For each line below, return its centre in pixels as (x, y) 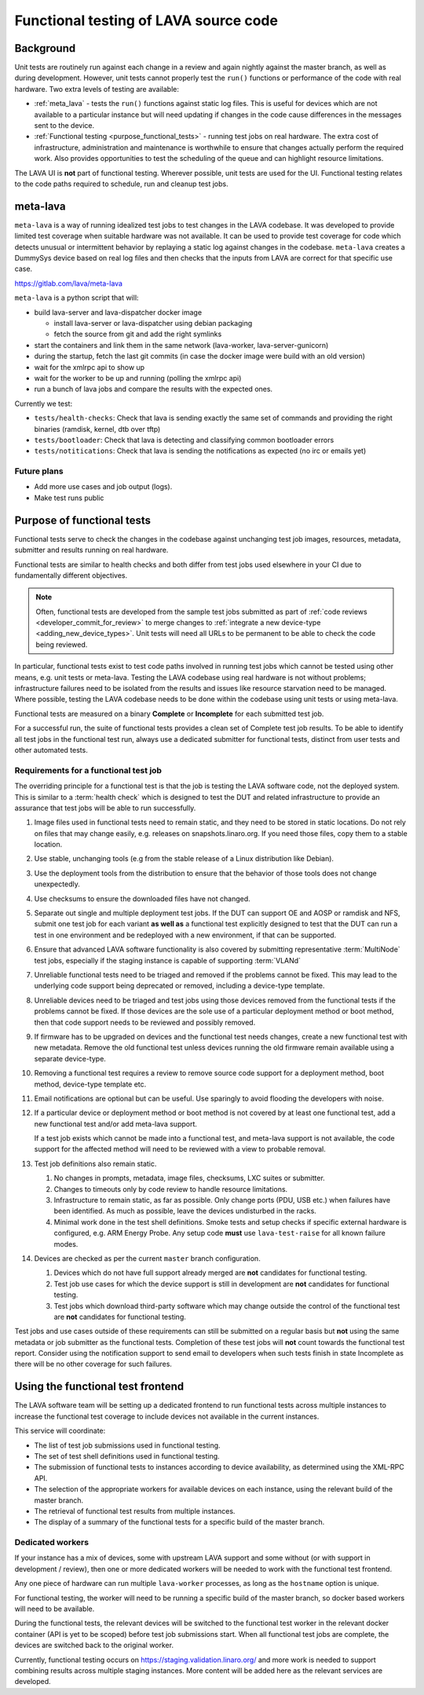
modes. (66, 1244)
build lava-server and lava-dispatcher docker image (118, 312)
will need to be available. (55, 1609)
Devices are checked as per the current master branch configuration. (147, 1258)
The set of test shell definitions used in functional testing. (127, 1456)
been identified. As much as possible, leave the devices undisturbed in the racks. (185, 1211)
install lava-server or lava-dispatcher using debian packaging (153, 323)
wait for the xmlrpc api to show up (90, 367)
